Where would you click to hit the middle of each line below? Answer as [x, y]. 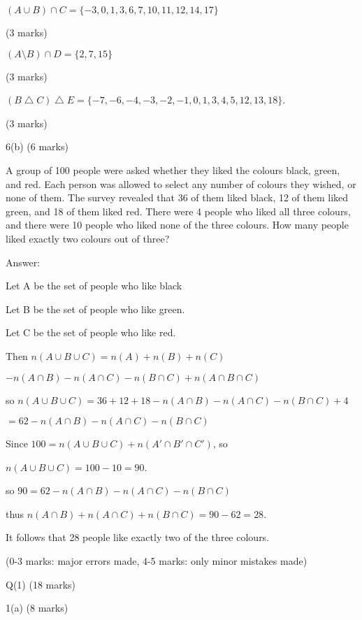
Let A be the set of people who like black [94, 286]
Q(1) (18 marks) [41, 584]
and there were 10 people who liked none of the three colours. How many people [177, 225]
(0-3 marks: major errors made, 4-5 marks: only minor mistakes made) [157, 561]
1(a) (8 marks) [37, 608]
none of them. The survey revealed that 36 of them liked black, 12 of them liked [177, 197]
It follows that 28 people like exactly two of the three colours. [138, 537]
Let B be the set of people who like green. [95, 309]
